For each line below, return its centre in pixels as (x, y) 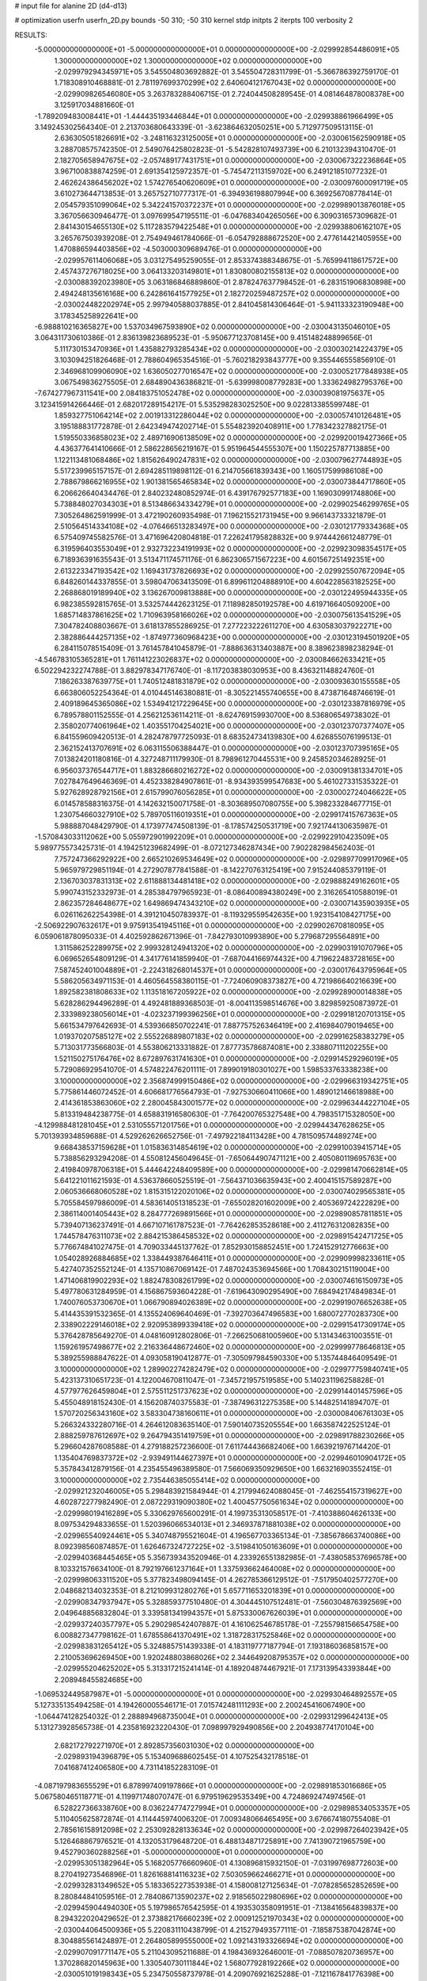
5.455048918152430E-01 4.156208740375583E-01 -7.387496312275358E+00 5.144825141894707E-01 (222, 1402)
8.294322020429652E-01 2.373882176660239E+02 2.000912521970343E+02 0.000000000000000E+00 (229, 1918)
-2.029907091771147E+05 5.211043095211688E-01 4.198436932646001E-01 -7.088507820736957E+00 (224, 1952)
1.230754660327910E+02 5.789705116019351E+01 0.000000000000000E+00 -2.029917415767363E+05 (226, 815)
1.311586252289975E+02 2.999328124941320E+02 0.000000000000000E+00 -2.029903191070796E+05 (229, 948)
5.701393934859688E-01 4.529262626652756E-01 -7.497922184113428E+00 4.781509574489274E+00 (206, 1136)
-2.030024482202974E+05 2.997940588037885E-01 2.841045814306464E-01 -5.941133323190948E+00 (229, 304)
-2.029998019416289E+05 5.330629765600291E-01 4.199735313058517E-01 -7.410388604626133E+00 (225, 1513)
